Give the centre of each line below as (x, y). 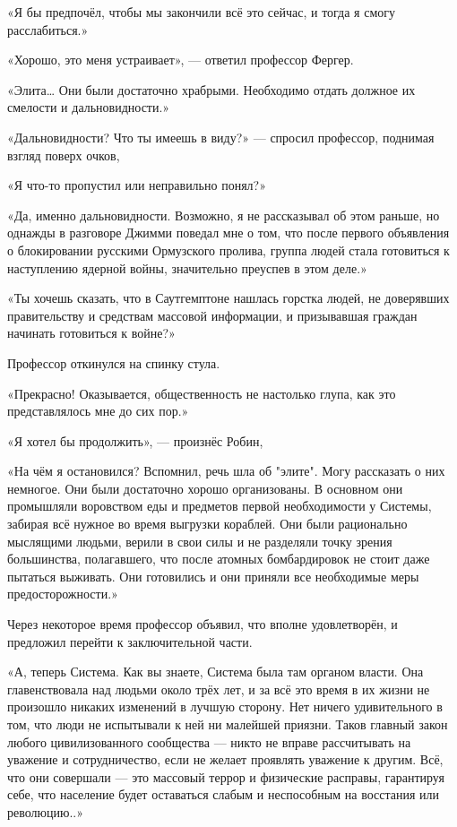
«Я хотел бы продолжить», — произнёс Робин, (135, 440)
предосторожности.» (63, 594)
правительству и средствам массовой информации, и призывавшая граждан (212, 315)
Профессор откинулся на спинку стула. (114, 362)
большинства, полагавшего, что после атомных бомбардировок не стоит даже (219, 559)
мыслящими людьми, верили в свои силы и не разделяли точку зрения (200, 541)
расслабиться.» (48, 29)
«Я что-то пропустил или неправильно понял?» (137, 185)
